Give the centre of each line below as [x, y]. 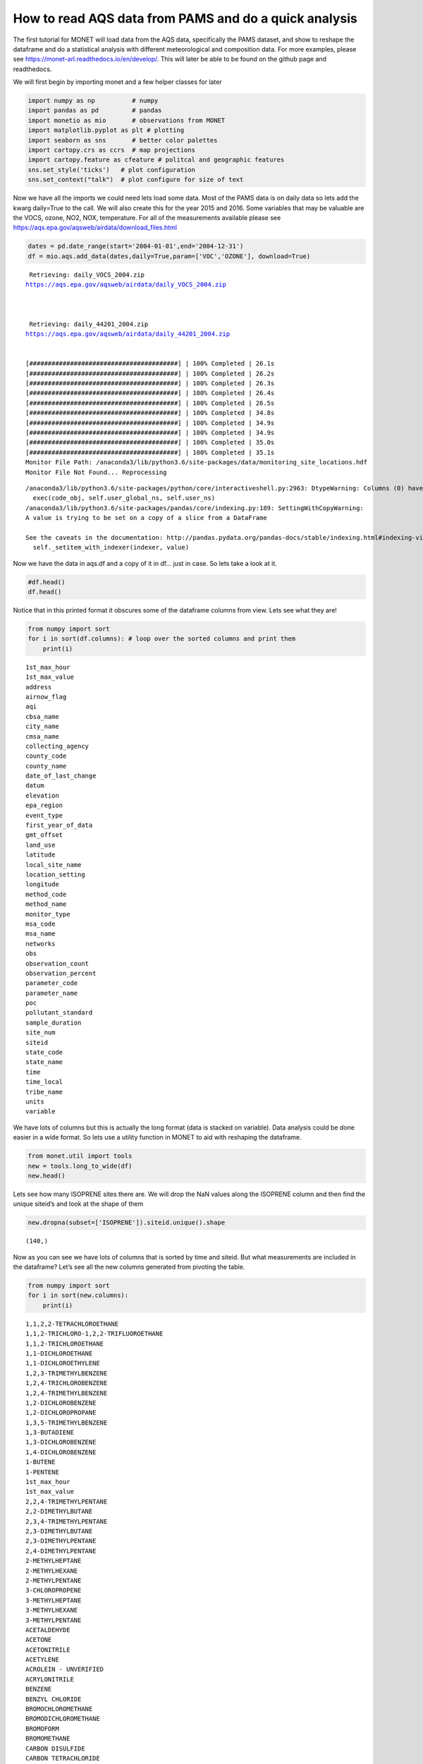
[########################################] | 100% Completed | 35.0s [150, 442]
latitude [41, 855]
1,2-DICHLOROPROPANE [61, 1413]
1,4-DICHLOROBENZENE [61, 1452]
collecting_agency [57, 746]
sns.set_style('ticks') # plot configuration [111, 170]
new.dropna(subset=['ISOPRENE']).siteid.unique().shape [127, 1223]
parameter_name [52, 993]
